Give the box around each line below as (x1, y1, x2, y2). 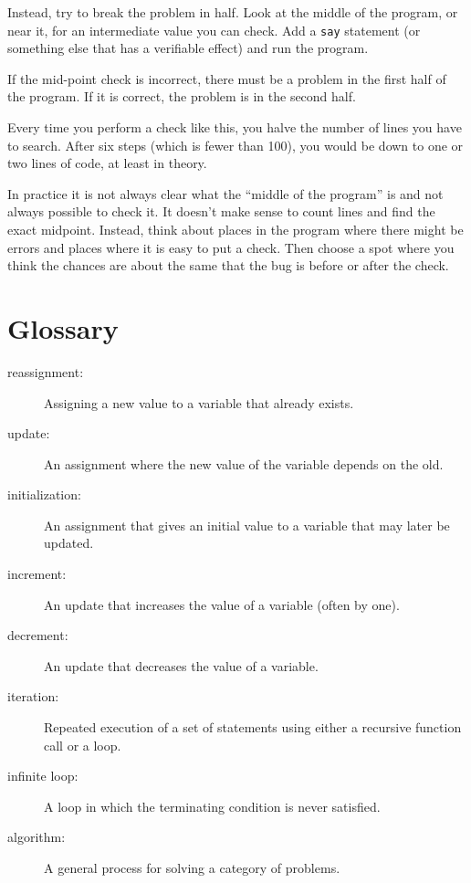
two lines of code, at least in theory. (7, 153, 207, 173)
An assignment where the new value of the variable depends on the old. (44, 454, 444, 473)
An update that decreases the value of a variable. (44, 656, 319, 675)
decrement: (7, 625, 68, 645)
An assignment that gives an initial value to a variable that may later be (44, 515, 450, 534)
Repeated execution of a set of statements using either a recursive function (44, 718, 462, 737)
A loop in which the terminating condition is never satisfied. (44, 796, 381, 815)
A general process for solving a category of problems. (44, 858, 340, 877)
